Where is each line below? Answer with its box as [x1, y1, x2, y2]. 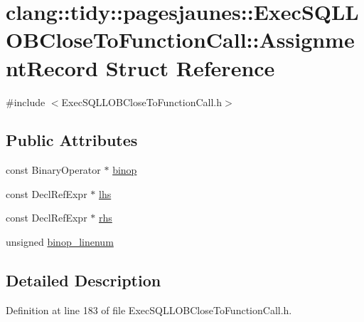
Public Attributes [6, 129, 138, 151]
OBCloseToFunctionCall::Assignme [6, 25, 355, 54]
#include [6, 94, 45, 109]
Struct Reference [105, 53, 275, 82]
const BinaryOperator [6, 162, 101, 177]
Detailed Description [6, 269, 161, 291]
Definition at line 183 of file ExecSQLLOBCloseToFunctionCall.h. [6, 302, 292, 317]
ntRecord [6, 53, 99, 82]
